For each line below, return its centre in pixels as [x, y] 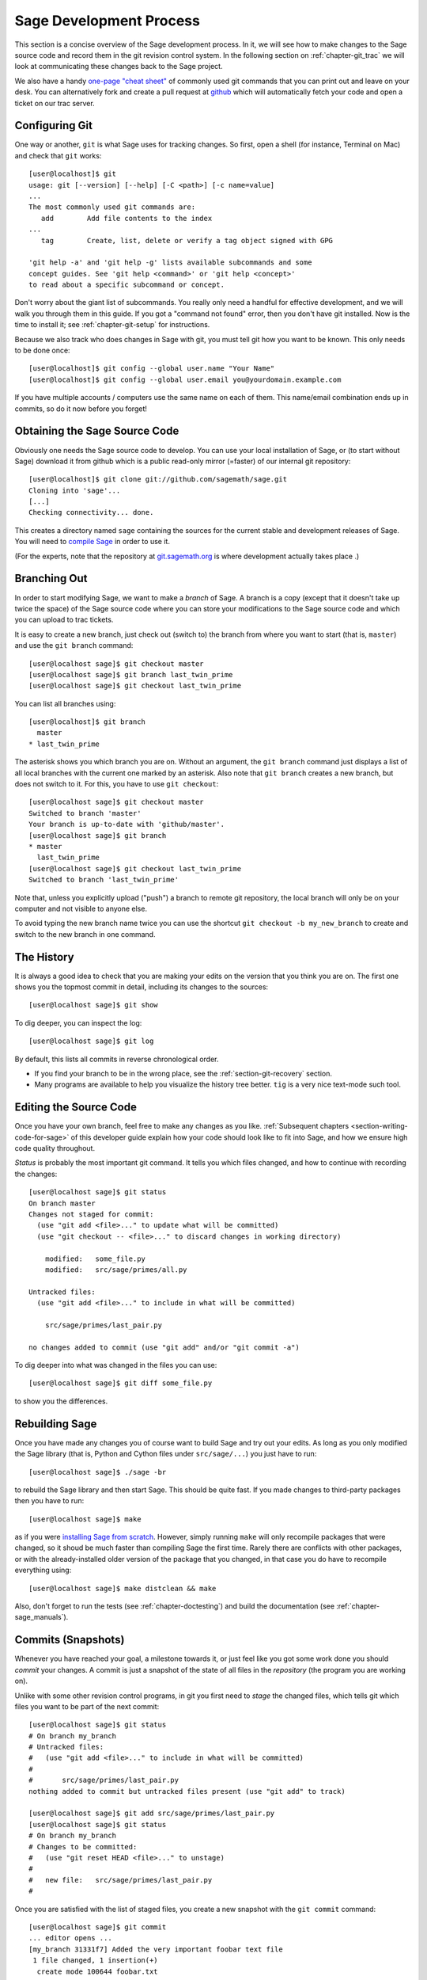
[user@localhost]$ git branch [87, 722]
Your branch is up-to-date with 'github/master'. [127, 824]
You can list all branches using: [65, 703]
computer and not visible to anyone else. [81, 908]
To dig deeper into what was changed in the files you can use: [116, 1365]
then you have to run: [49, 1501]
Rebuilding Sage [56, 1424]
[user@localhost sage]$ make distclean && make [123, 1588]
